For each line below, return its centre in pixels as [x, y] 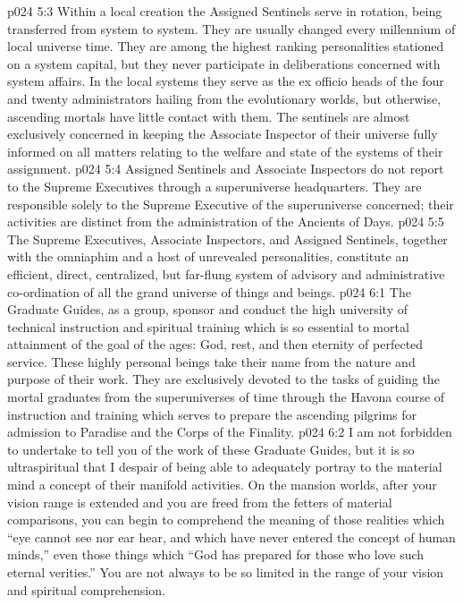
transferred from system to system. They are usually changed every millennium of [231, 28]
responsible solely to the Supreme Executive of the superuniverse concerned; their [231, 204]
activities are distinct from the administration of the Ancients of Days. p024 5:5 [226, 222]
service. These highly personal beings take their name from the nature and [211, 361]
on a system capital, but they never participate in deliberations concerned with [224, 63]
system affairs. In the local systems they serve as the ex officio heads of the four [226, 81]
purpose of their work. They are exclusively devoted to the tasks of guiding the [223, 379]
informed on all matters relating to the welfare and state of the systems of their [225, 151]
